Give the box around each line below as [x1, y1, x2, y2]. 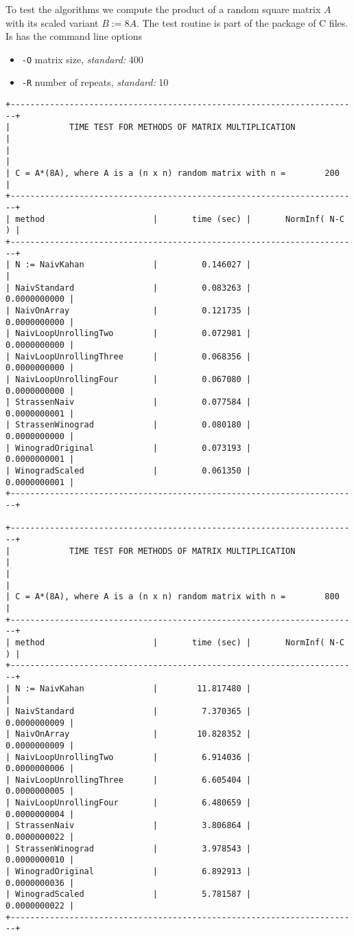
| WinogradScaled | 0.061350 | [5, 466, 251, 476]
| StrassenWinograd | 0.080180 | [5, 420, 251, 430]
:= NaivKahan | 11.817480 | [25, 683, 251, 693]
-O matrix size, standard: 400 [21, 52, 143, 66]
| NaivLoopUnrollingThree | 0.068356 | [5, 351, 251, 361]
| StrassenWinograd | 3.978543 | [5, 843, 251, 854]
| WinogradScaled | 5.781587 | [5, 889, 251, 900]
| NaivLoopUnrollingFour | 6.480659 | [5, 798, 251, 808]
